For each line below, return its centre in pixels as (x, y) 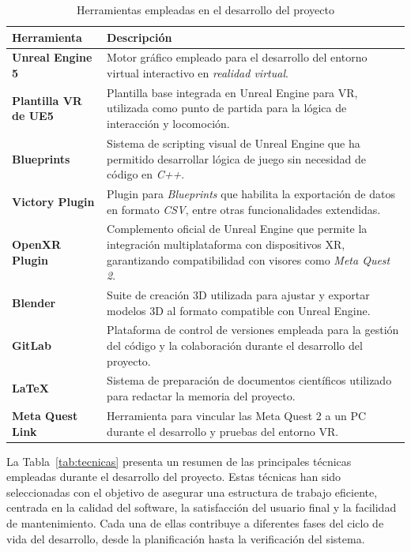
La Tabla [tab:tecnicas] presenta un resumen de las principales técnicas (179, 461)
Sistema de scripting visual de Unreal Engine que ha (234, 143)
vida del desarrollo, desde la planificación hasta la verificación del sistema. (186, 538)
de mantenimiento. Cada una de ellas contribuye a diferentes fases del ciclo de (195, 522)
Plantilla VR (47, 100)
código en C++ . (146, 174)
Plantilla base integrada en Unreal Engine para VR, (232, 92)
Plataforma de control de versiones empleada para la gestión (253, 330)
